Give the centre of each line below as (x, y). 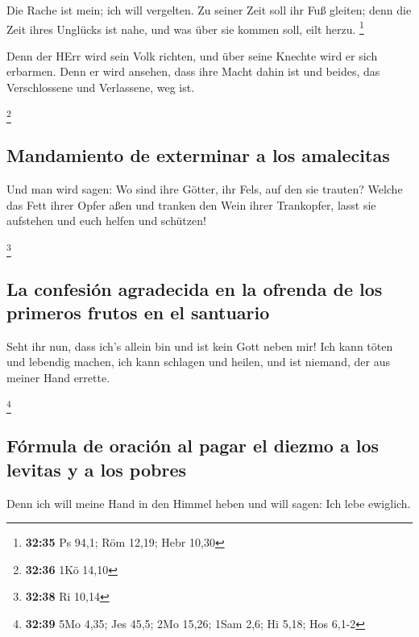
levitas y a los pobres (96, 469)
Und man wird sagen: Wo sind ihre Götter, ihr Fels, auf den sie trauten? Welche (205, 189)
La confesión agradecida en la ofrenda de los (195, 288)
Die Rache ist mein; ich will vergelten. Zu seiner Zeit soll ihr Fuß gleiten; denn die (209, 10)
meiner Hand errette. (58, 378)
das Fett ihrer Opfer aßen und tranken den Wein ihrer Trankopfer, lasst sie (191, 204)
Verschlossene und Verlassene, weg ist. (101, 87)
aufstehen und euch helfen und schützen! (106, 221)
